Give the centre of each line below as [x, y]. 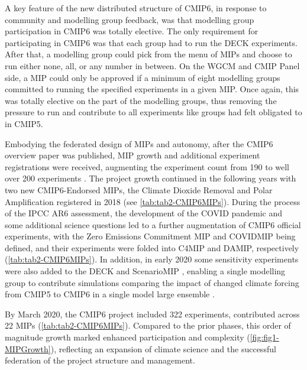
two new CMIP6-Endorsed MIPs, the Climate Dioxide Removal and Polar [139, 189]
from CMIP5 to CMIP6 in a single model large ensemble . [110, 294]
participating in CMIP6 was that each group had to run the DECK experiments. [151, 42]
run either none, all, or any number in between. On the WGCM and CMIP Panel [152, 65]
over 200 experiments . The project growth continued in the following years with [151, 178]
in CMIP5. [24, 123]
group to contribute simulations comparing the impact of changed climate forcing [152, 282]
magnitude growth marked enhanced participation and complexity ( [127, 337]
